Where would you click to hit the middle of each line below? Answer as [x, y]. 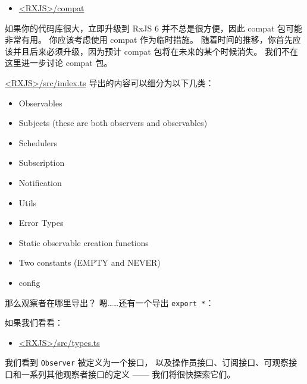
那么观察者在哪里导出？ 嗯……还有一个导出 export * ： [109, 302]
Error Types [41, 223]
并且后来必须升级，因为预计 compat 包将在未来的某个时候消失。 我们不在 [156, 51]
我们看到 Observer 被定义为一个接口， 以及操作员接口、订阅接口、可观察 [147, 362]
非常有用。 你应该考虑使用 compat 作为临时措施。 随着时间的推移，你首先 [149, 40]
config [29, 282]
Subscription [42, 163]
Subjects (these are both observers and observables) [113, 123]
